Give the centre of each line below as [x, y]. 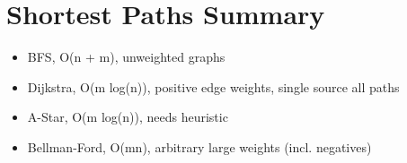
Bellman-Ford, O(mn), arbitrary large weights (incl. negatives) [199, 146]
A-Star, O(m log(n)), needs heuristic [128, 117]
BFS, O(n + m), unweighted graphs [126, 57]
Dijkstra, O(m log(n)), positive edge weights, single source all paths [213, 86]
